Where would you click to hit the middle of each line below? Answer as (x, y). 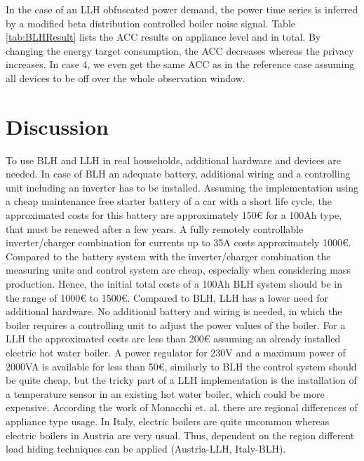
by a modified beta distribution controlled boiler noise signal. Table (151, 23)
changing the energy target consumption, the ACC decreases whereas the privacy (180, 50)
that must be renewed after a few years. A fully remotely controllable (155, 228)
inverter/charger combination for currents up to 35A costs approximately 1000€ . (178, 242)
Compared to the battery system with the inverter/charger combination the (168, 256)
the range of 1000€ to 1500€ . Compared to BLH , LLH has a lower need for (167, 297)
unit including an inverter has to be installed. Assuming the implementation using (182, 187)
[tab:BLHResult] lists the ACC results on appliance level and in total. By (163, 37)
